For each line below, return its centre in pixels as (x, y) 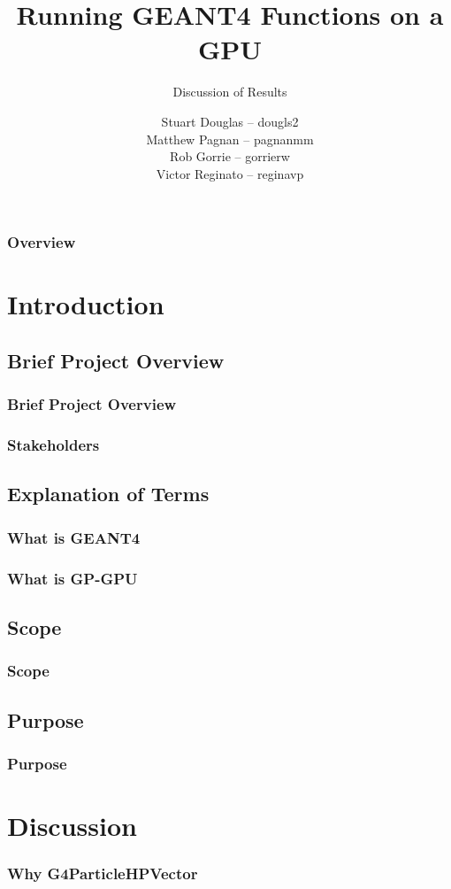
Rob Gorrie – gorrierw (230, 156)
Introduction (86, 304)
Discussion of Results (230, 92)
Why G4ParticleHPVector (103, 874)
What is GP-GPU (73, 578)
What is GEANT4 (74, 537)
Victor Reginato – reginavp (230, 173)
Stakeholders (54, 445)
